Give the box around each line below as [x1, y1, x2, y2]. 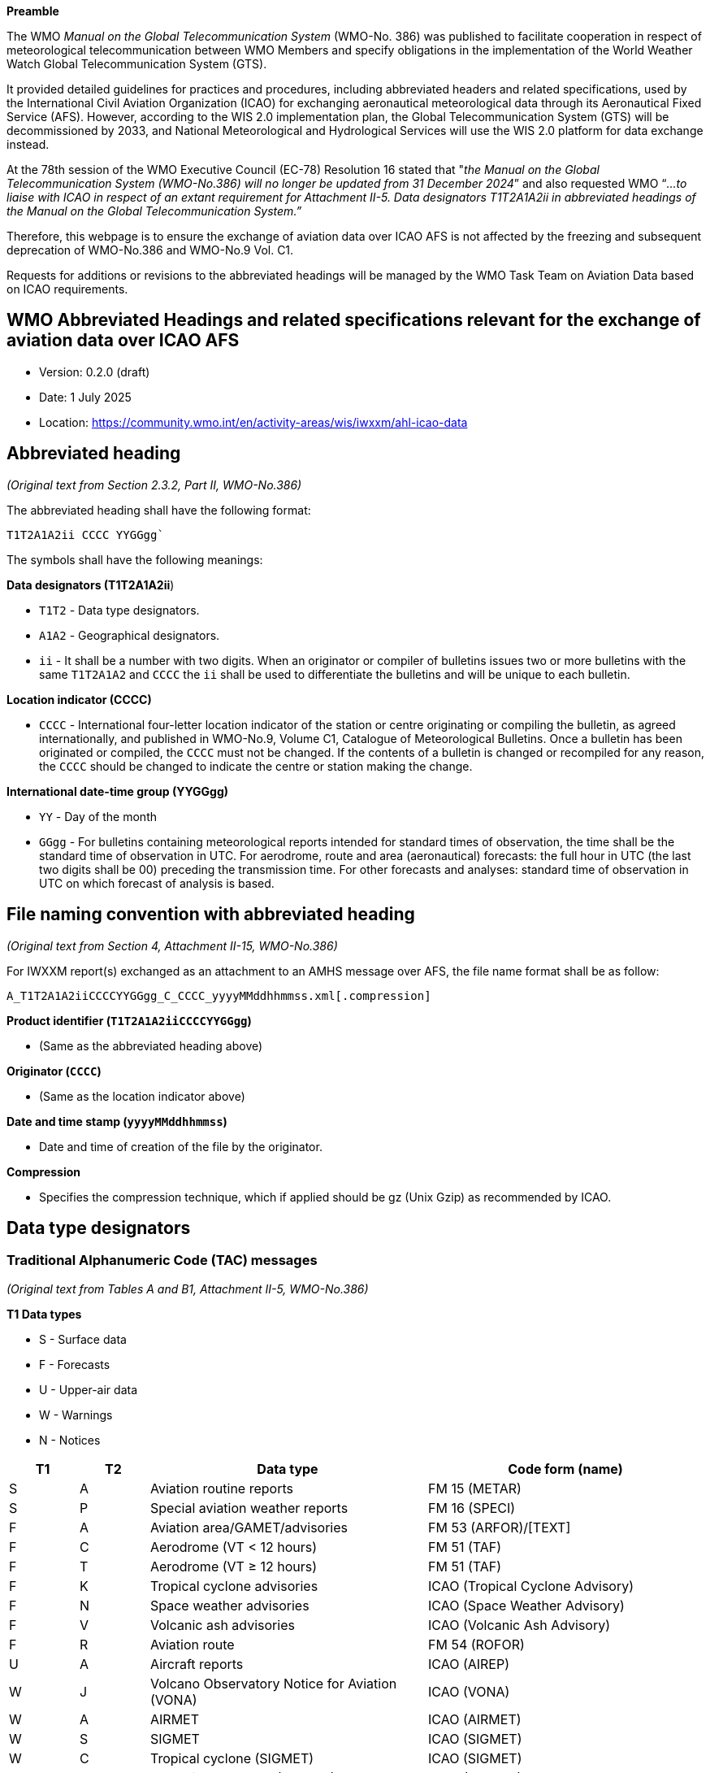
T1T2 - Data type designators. [39, 602, 200, 617]
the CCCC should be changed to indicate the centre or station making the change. [39, 758, 473, 773]
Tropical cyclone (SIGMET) [150, 1749, 314, 1766]
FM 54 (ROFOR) [428, 1636, 525, 1653]
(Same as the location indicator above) [39, 1089, 245, 1103]
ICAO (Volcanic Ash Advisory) [428, 1616, 611, 1633]
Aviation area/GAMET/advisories [150, 1519, 348, 1536]
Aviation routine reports [150, 1480, 293, 1497]
